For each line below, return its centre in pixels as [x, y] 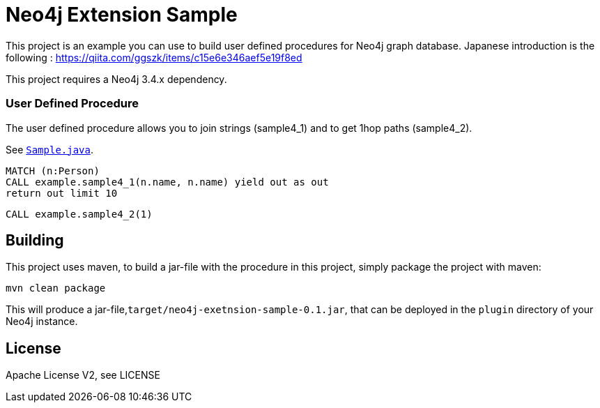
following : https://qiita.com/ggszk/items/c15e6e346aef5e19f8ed [154, 57]
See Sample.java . [50, 149]
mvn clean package [56, 288]
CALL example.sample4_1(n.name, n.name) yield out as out [167, 182]
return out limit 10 [62, 193]
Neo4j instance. [42, 322]
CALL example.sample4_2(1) [79, 214]
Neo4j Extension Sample [122, 15]
